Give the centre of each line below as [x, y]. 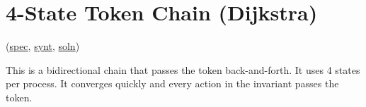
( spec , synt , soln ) [43, 46]
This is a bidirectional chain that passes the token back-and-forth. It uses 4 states [183, 69]
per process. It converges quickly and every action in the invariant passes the [172, 83]
